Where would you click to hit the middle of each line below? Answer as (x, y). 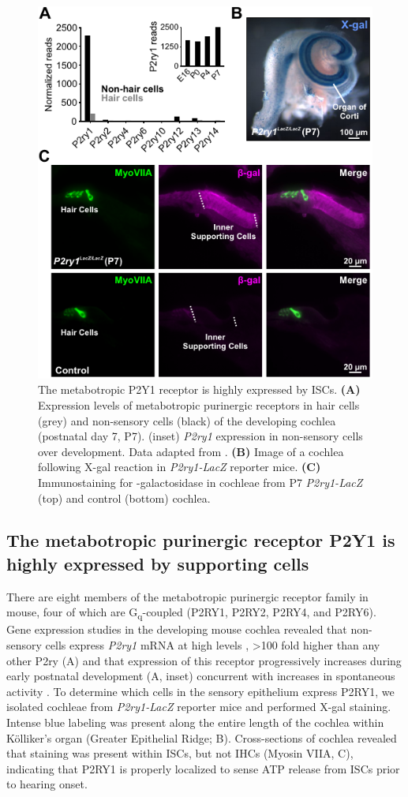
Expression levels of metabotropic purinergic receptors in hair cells (199, 404)
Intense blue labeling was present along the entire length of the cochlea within (195, 722)
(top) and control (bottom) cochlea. (124, 498)
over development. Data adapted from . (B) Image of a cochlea (191, 451)
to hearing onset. (47, 784)
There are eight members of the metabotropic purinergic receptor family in (187, 596)
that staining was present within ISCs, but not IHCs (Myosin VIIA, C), (180, 753)
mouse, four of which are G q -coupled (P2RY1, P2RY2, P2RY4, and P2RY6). (191, 613)
